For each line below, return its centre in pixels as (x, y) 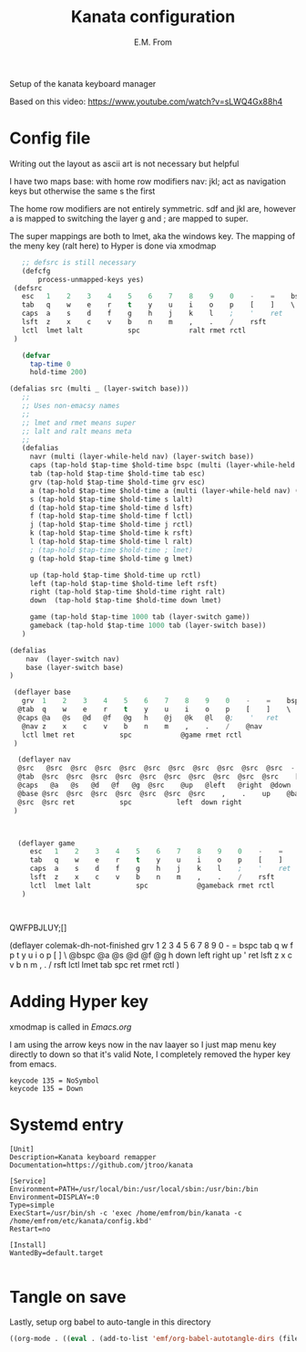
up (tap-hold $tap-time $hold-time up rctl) (116, 575)
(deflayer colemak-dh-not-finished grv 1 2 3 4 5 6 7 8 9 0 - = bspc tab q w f (152, 945)
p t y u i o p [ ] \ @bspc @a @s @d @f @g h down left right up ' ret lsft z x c (151, 955)
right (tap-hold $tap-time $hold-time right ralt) (127, 592)
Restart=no (30, 1229)
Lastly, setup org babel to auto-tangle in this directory (110, 1322)
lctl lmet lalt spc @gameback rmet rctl (152, 886)
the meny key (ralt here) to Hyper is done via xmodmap (113, 246)
